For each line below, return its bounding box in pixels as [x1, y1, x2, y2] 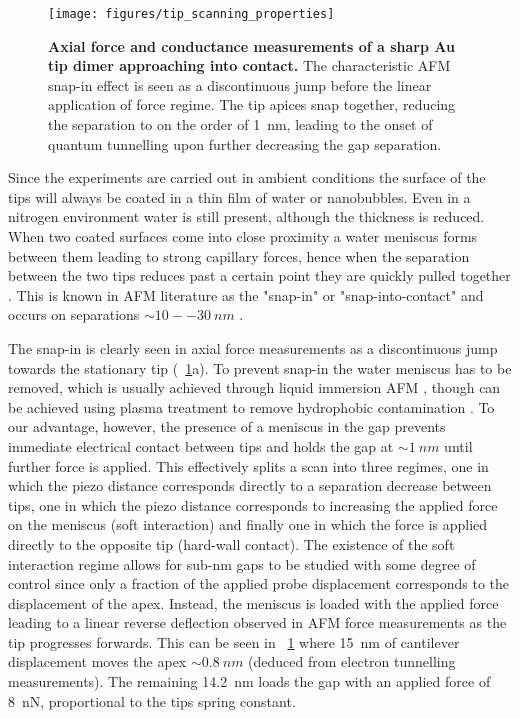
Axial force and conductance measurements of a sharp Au [48, 35, 455, 56]
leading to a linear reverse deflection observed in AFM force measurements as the [8, 612, 507, 633]
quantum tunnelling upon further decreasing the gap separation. [48, 133, 442, 154]
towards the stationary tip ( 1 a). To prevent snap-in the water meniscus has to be [8, 357, 512, 378]
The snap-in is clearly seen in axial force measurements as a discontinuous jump [8, 337, 498, 358]
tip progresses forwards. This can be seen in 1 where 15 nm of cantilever [8, 631, 460, 652]
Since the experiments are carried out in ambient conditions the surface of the [8, 167, 486, 188]
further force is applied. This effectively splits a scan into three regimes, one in [8, 455, 489, 476]
